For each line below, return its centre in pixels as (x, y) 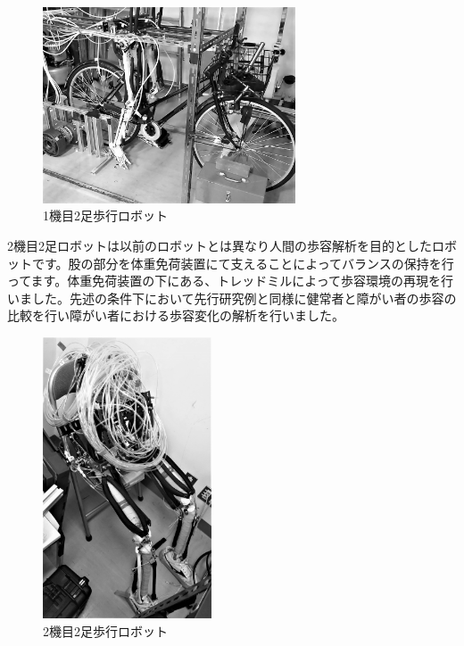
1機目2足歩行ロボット (105, 215)
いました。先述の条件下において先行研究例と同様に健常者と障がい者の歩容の (232, 298)
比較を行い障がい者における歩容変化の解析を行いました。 (176, 315)
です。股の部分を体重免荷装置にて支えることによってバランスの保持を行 (243, 263)
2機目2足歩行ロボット (105, 630)
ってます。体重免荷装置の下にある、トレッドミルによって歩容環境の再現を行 (231, 281)
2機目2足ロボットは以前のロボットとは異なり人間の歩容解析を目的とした (220, 245)
